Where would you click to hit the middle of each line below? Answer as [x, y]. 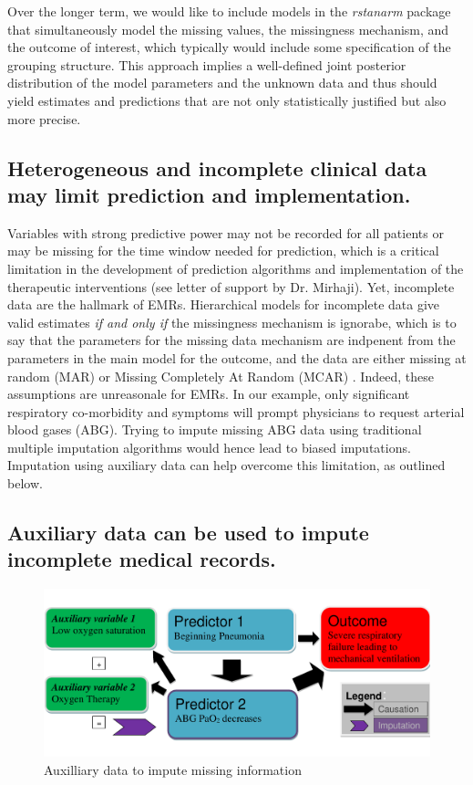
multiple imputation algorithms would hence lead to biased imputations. [209, 447]
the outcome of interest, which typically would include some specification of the [229, 47]
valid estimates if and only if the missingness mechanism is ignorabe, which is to [232, 322]
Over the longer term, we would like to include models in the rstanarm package [229, 11]
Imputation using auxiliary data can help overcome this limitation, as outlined [226, 465]
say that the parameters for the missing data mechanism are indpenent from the [231, 340]
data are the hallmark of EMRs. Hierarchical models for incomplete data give [224, 304]
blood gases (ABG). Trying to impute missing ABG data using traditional [215, 429]
